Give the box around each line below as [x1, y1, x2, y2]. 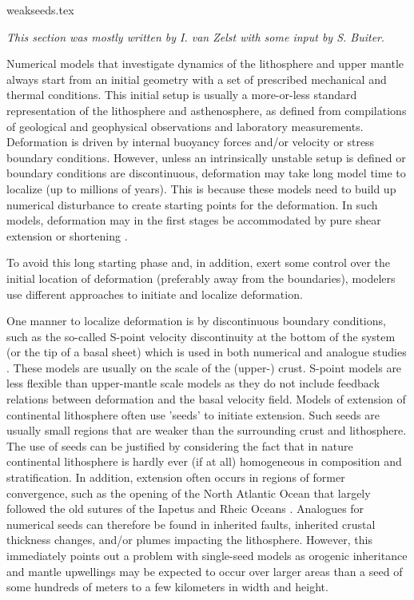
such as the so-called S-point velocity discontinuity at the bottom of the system [6, 328, 396, 344]
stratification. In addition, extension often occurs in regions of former [6, 469, 345, 486]
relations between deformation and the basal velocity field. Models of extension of [6, 391, 406, 407]
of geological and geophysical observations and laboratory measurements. [6, 117, 364, 134]
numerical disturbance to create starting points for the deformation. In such [6, 196, 378, 213]
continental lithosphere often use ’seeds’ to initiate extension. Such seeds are [6, 406, 380, 423]
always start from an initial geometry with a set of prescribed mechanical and [6, 70, 387, 87]
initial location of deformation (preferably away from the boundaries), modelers [6, 269, 396, 286]
